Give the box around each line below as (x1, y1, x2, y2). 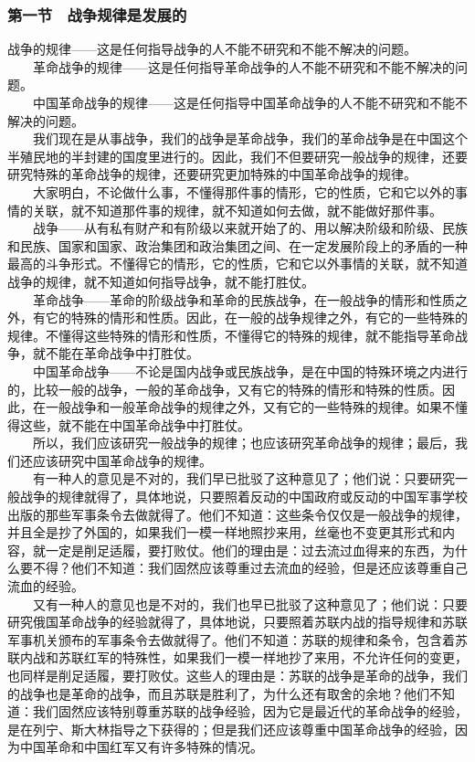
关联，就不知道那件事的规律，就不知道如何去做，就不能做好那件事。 (32, 200, 442, 219)
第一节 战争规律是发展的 (7, 3, 187, 26)
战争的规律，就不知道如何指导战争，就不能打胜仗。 (7, 271, 314, 291)
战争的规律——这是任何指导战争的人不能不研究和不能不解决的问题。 (7, 39, 417, 58)
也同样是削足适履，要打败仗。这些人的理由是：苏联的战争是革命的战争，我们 (7, 666, 468, 684)
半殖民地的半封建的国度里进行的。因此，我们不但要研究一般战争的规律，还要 (7, 146, 468, 165)
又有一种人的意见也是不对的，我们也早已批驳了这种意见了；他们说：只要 (32, 594, 468, 613)
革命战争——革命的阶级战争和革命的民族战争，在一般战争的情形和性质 (32, 290, 455, 309)
